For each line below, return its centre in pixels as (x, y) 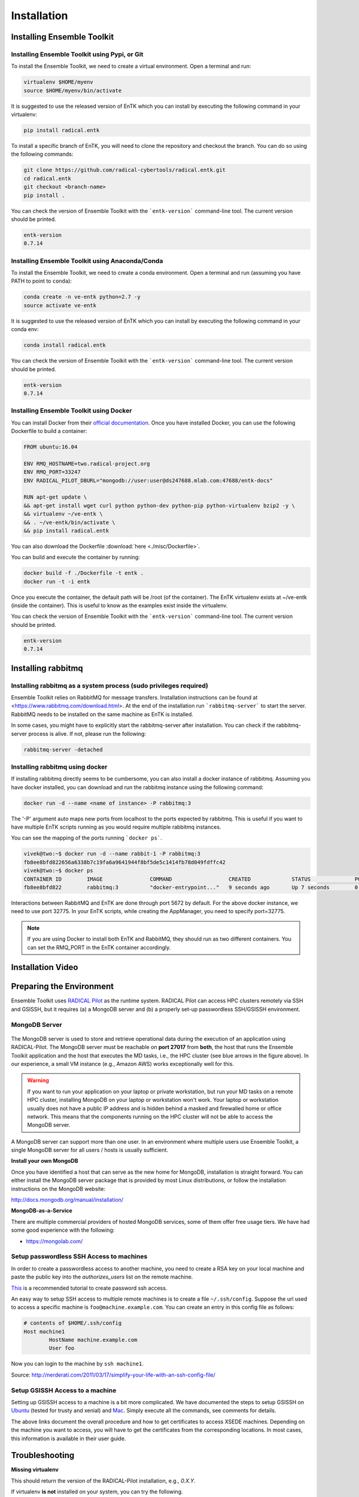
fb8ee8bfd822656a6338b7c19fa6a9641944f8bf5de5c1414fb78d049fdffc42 (125, 862)
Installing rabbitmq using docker (59, 766)
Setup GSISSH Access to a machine (64, 1390)
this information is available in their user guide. (69, 1438)
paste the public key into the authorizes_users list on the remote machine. (102, 1277)
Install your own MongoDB (45, 1161)
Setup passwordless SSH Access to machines (79, 1256)
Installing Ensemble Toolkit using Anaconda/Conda (87, 260)
